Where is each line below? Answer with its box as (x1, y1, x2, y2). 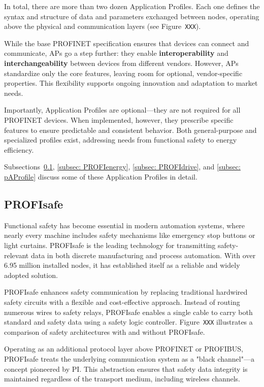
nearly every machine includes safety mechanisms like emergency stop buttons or (4, 230, 255, 240)
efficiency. (4, 144, 34, 155)
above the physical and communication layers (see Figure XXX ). (4, 21, 201, 31)
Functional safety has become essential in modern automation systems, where (4, 220, 245, 230)
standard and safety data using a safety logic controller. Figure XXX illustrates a (4, 316, 253, 327)
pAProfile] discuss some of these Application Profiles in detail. (4, 171, 197, 182)
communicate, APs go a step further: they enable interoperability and (4, 48, 228, 58)
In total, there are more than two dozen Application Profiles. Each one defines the (4, 1, 260, 11)
